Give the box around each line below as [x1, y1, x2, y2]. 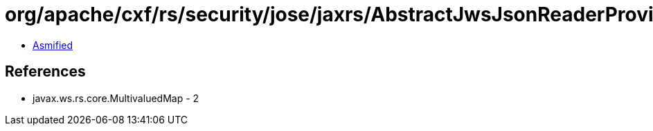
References [5, 63, 86, 81]
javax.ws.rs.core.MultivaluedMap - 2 [33, 92, 199, 104]
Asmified [33, 39, 73, 51]
